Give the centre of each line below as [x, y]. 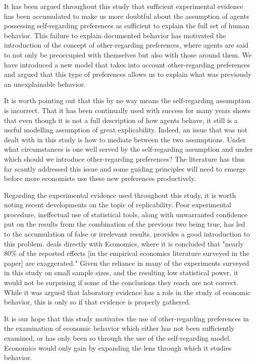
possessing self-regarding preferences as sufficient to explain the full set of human [127, 26]
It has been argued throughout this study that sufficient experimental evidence [124, 6]
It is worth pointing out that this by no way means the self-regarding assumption [127, 100]
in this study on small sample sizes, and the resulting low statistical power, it [121, 273]
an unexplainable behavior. [45, 84]
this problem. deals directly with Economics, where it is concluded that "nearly [124, 243]
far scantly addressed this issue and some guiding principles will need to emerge [125, 168]
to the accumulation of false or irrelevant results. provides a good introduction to [127, 234]
